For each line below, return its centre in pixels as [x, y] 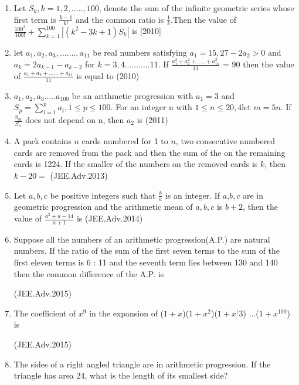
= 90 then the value [258, 64]
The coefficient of [45, 313]
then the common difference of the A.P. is [89, 273]
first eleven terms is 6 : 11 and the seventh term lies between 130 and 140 [146, 262]
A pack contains [43, 141]
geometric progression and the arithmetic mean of [103, 207]
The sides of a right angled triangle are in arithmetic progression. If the [142, 364]
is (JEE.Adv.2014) [110, 218]
